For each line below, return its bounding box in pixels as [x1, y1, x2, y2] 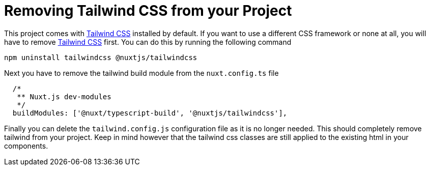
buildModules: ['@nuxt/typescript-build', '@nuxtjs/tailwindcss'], [12, 108, 288, 117]
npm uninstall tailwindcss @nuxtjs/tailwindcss [4, 53, 197, 62]
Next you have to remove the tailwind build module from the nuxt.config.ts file [4, 68, 279, 77]
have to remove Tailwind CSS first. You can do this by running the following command [4, 37, 292, 46]
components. [4, 141, 48, 150]
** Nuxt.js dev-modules [17, 92, 111, 101]
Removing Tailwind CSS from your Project [4, 2, 292, 19]
